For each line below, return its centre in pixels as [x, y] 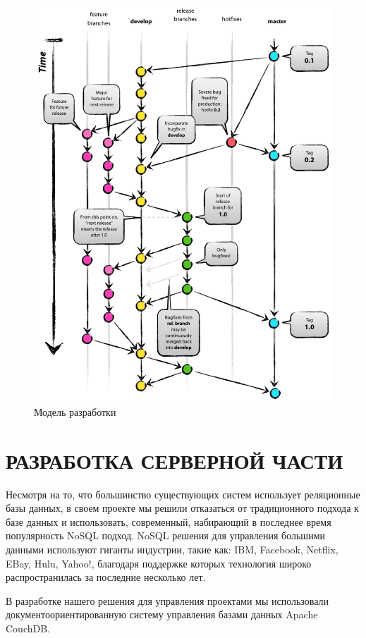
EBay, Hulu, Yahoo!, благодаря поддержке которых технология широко [159, 563]
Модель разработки [75, 411]
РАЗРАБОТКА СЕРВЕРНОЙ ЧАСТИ [175, 460]
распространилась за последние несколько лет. [106, 577]
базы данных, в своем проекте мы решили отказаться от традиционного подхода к [182, 508]
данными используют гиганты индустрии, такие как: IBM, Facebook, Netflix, [172, 550]
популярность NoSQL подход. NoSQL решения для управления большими [165, 535]
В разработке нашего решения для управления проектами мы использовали [167, 600]
